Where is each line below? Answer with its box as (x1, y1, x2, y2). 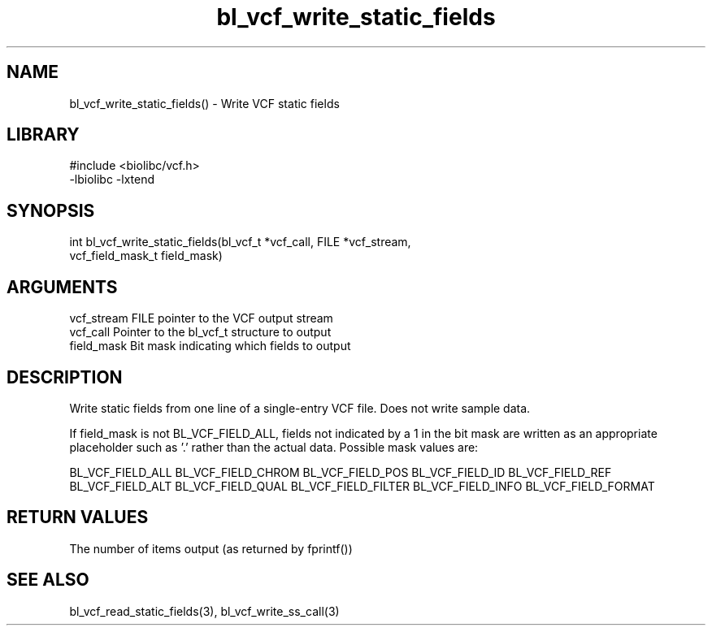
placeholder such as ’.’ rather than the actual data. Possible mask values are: (69, 439, 479, 454)
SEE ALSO (7, 569, 89, 591)
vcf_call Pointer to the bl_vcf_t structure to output (69, 325, 332, 340)
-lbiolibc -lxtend (69, 172, 155, 187)
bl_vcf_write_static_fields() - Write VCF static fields (69, 96, 340, 110)
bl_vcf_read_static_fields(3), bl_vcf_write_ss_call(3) (69, 604, 340, 618)
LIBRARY (7, 124, 80, 145)
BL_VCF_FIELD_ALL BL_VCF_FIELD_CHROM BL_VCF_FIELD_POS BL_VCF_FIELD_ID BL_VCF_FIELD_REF (69, 465, 612, 479)
